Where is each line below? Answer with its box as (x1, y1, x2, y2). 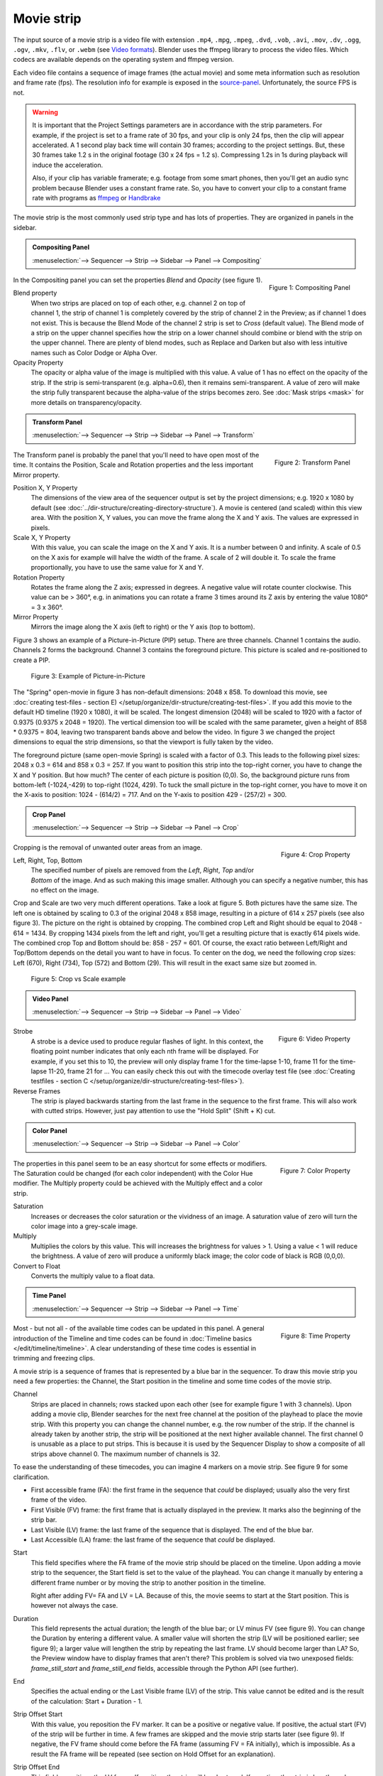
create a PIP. (13, 656, 50, 664)
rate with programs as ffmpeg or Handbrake (32, 194, 161, 202)
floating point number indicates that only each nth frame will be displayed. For (30, 1047, 259, 1056)
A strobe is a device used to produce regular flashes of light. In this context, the (30, 1037, 264, 1046)
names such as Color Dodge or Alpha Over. (30, 348, 157, 357)
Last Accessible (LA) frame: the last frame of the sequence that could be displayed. (30, 1535, 276, 1544)
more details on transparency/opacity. (30, 398, 142, 406)
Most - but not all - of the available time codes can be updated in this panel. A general (13, 1324, 265, 1333)
